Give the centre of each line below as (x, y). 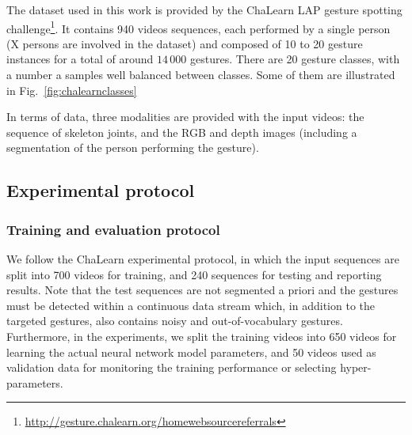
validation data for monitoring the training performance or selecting (172, 367)
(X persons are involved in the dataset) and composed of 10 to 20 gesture (185, 43)
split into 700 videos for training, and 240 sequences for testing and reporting (194, 274)
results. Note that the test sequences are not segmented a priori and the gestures (202, 290)
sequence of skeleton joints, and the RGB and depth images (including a (182, 132)
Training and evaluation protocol (113, 229)
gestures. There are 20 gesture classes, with (295, 59)
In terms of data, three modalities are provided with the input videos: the (185, 117)
